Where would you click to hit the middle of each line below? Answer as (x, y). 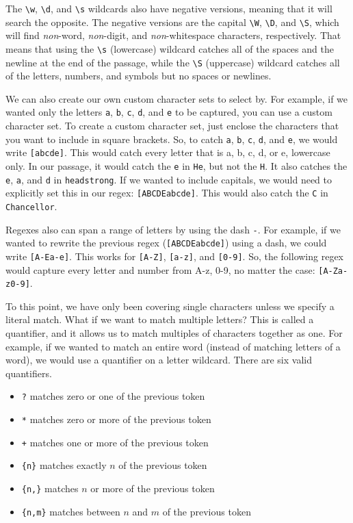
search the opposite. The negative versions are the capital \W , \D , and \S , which (172, 22)
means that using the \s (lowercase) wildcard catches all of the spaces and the (170, 48)
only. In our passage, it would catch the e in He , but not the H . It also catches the (176, 165)
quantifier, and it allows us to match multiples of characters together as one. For (174, 333)
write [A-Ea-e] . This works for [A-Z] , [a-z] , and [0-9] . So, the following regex (175, 256)
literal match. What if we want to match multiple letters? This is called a (160, 319)
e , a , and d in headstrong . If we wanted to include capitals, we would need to (169, 179)
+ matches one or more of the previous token (115, 442)
